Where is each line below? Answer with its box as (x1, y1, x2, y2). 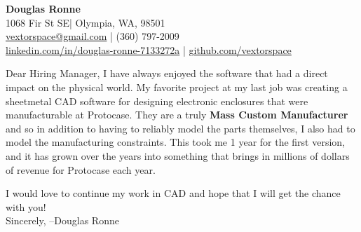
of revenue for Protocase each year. (6, 162, 156, 177)
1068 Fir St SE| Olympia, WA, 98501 (6, 15, 165, 29)
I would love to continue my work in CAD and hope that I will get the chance (6, 186, 341, 200)
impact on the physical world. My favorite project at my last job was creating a (6, 79, 348, 94)
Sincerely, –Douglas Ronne (6, 213, 119, 228)
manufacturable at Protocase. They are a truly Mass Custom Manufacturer (6, 107, 348, 122)
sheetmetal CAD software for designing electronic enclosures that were (6, 93, 308, 108)
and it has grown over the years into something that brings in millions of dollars (6, 148, 350, 163)
